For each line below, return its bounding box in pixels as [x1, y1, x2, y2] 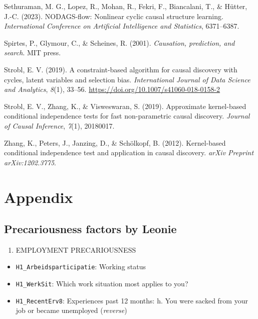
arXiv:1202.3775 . [4, 157, 56, 167]
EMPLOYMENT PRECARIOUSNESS [16, 244, 136, 255]
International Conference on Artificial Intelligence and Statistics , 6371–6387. [4, 21, 239, 31]
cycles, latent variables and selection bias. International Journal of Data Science [4, 74, 250, 84]
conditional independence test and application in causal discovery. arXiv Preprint [4, 147, 254, 158]
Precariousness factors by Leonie [4, 221, 177, 237]
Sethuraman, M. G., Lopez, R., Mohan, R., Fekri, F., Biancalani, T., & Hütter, [4, 1, 247, 11]
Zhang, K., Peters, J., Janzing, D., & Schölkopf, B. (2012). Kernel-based [4, 137, 226, 148]
